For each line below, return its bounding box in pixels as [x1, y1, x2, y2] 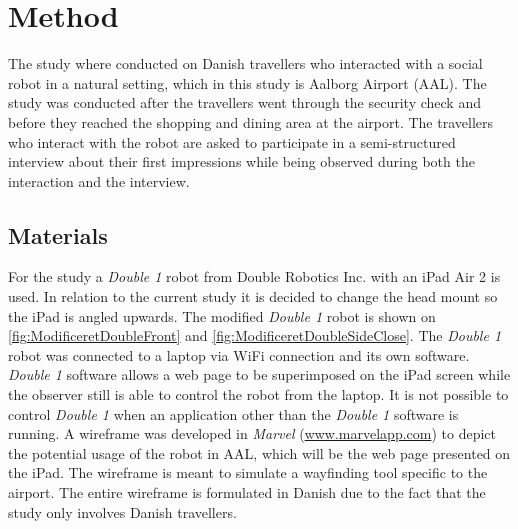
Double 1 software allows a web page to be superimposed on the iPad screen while [8, 364, 511, 385]
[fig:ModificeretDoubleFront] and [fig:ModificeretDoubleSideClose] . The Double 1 [8, 325, 502, 346]
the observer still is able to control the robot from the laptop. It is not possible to [8, 384, 509, 405]
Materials [8, 219, 108, 250]
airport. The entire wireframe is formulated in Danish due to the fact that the [8, 482, 486, 503]
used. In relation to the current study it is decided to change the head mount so [8, 286, 498, 307]
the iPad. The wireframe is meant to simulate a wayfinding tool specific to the [8, 462, 488, 483]
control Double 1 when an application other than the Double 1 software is [8, 403, 459, 424]
